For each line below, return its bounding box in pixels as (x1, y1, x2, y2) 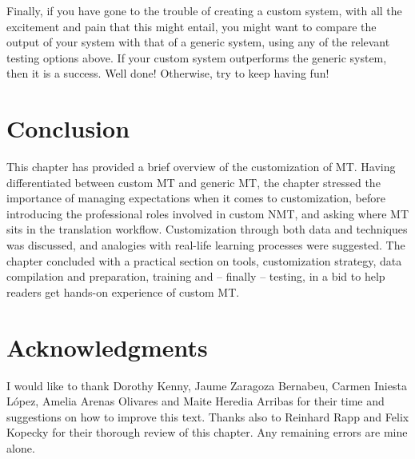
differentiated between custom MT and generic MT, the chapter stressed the (6, 174, 381, 190)
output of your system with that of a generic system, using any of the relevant (6, 34, 390, 50)
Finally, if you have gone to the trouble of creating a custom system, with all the (6, 2, 402, 18)
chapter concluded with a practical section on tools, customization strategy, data (6, 252, 402, 269)
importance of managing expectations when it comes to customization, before (6, 190, 385, 206)
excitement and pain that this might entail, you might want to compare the (6, 18, 377, 34)
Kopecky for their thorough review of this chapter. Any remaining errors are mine (6, 424, 408, 441)
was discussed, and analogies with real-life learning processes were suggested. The (6, 237, 405, 253)
